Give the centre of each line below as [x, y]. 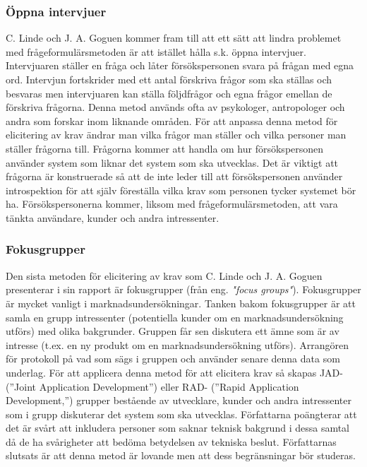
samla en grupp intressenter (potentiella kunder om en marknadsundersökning [175, 317]
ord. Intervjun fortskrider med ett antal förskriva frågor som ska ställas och [169, 79]
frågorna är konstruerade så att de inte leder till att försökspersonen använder [174, 176]
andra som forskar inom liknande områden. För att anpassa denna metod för [172, 120]
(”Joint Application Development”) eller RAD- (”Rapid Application [152, 386]
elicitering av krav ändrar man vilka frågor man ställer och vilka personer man [176, 135]
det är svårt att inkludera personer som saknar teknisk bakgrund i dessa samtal [178, 428]
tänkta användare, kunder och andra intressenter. [113, 217]
